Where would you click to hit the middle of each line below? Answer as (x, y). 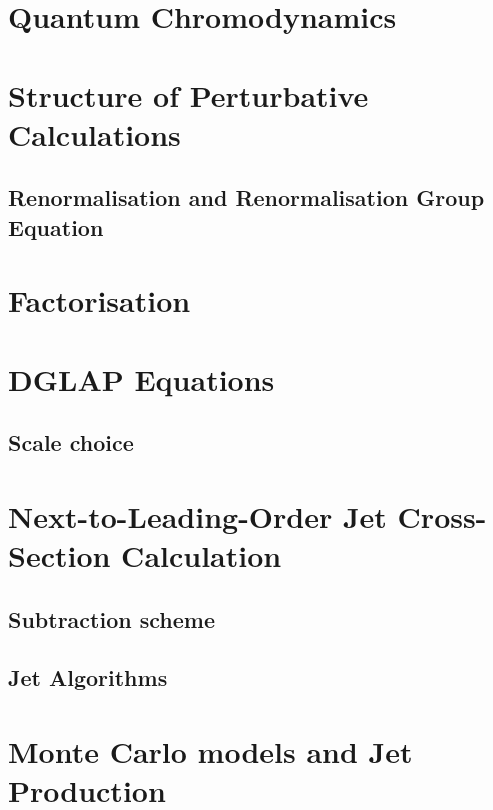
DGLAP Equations (141, 378)
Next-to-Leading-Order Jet (197, 515)
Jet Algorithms (88, 677)
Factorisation (99, 300)
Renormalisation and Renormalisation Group (246, 197)
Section (59, 555)
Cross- (442, 515)
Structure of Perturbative (188, 94)
